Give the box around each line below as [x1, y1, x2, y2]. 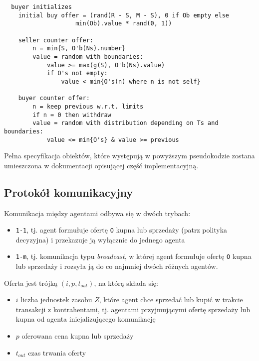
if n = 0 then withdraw [32, 111, 111, 119]
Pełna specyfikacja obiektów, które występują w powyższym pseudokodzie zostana [4, 150, 255, 161]
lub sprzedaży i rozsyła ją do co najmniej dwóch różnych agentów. [15, 261, 218, 271]
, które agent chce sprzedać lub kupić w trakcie [99, 294, 243, 305]
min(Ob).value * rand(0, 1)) [75, 20, 172, 27]
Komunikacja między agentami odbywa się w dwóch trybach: [4, 208, 191, 218]
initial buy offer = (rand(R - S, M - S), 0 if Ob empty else [18, 11, 230, 19]
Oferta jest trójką [4, 277, 58, 288]
